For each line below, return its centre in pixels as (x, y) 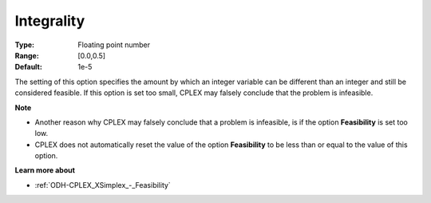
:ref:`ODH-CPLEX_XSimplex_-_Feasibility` (103, 185)
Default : (29, 67)
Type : (25, 45)
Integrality (50, 21)
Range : (27, 55)
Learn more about (45, 170)
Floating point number (114, 45)
